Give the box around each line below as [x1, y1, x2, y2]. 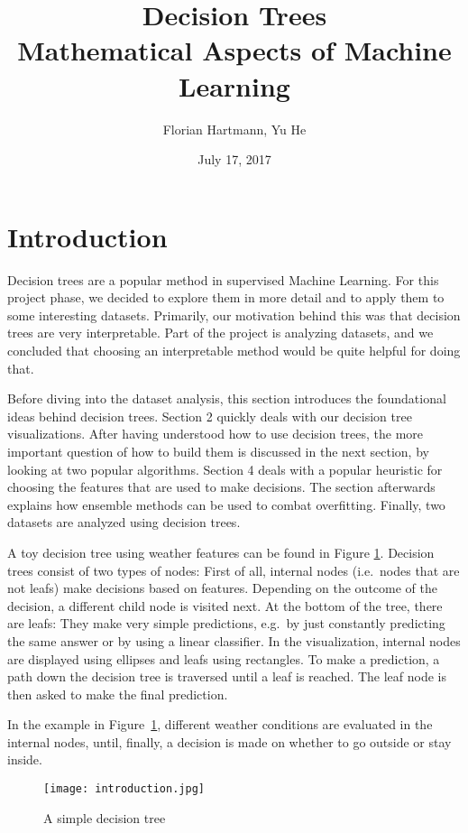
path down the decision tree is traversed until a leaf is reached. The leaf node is [7, 667, 447, 686]
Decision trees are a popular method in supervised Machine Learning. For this [7, 270, 439, 289]
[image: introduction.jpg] [43, 782, 205, 796]
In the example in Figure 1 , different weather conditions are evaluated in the [7, 715, 433, 734]
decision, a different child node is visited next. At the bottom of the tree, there [7, 596, 443, 615]
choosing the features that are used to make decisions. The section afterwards [7, 477, 436, 496]
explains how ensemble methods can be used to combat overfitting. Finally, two [7, 495, 445, 514]
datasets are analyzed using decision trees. [7, 513, 241, 532]
